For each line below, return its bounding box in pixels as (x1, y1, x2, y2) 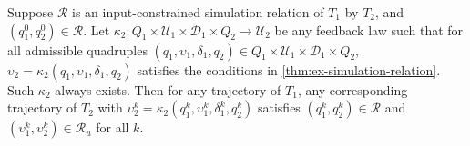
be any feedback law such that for (274, 20, 464, 39)
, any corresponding (297, 80, 408, 99)
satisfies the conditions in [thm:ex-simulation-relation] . (137, 60, 441, 79)
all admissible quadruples (7, 40, 148, 59)
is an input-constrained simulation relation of (72, 3, 324, 21)
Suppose (7, 3, 54, 21)
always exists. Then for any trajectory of (55, 80, 281, 99)
